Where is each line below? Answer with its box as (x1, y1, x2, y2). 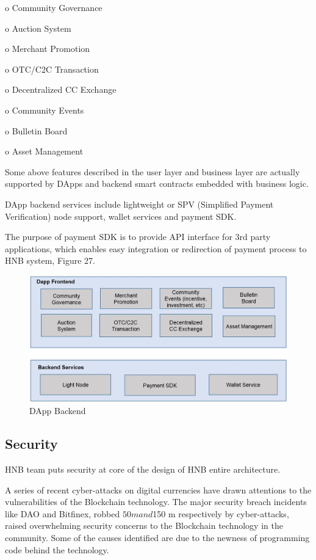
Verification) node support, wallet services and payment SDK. (5, 209, 237, 222)
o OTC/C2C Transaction (5, 62, 99, 75)
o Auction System (5, 21, 71, 34)
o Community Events (5, 103, 84, 116)
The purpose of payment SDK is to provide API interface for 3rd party (5, 230, 271, 243)
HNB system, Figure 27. (5, 254, 95, 267)
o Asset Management (5, 145, 84, 158)
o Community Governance (5, 1, 102, 13)
